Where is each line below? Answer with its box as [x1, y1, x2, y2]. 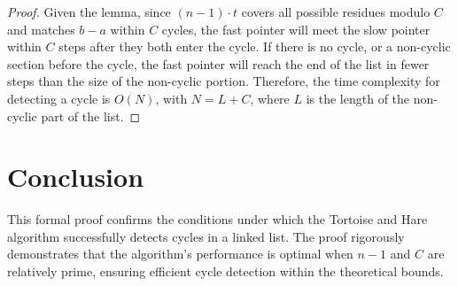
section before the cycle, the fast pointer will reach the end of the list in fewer [7, 54, 430, 73]
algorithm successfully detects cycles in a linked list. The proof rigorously [7, 227, 405, 245]
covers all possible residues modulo [241, 3, 431, 20]
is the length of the [306, 89, 410, 107]
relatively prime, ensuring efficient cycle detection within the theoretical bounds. [7, 262, 444, 281]
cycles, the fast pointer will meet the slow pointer [161, 19, 431, 38]
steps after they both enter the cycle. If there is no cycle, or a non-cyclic [58, 37, 451, 56]
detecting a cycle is [7, 89, 111, 107]
